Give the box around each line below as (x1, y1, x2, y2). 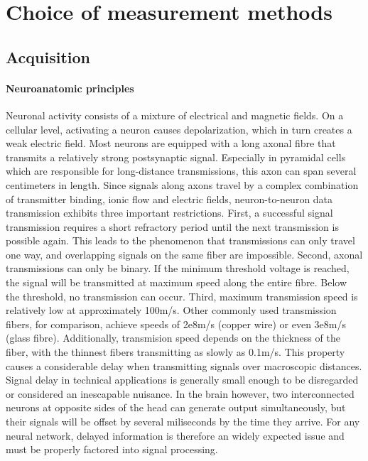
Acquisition (6, 45, 90, 67)
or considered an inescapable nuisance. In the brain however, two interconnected (6, 386, 355, 401)
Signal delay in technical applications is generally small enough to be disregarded (6, 372, 359, 387)
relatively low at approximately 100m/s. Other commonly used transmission (6, 303, 337, 318)
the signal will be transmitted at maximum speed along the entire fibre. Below (6, 275, 347, 290)
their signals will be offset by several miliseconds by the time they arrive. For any (6, 414, 360, 429)
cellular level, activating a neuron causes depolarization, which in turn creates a (6, 121, 352, 136)
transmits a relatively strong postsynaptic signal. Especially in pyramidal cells (6, 149, 346, 164)
